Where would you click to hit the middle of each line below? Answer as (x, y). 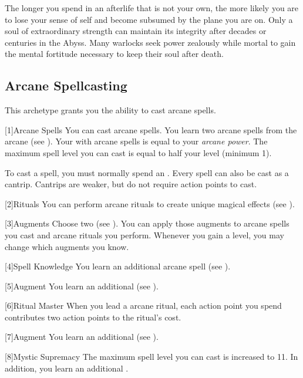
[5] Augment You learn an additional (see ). (82, 286)
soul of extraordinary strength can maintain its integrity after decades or (136, 31)
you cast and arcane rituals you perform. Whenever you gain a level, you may (144, 234)
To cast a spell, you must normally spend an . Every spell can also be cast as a (147, 172)
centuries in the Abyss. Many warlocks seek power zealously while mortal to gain (150, 42)
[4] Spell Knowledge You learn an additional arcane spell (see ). (118, 266)
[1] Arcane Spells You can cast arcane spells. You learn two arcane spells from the (151, 129)
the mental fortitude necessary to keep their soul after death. (114, 54)
